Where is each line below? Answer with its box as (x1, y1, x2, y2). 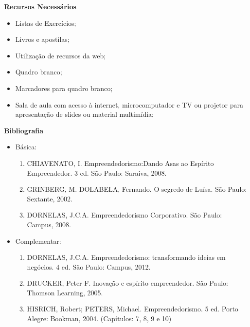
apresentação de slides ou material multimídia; (15, 109, 154, 119)
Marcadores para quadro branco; (15, 83, 113, 93)
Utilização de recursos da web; (15, 50, 106, 60)
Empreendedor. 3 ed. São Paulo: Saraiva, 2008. (27, 167, 167, 178)
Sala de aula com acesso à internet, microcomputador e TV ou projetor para (15, 99, 243, 109)
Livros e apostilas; (15, 34, 70, 44)
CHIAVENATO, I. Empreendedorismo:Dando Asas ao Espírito (27, 158, 214, 168)
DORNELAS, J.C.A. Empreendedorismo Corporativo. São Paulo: (27, 210, 222, 220)
